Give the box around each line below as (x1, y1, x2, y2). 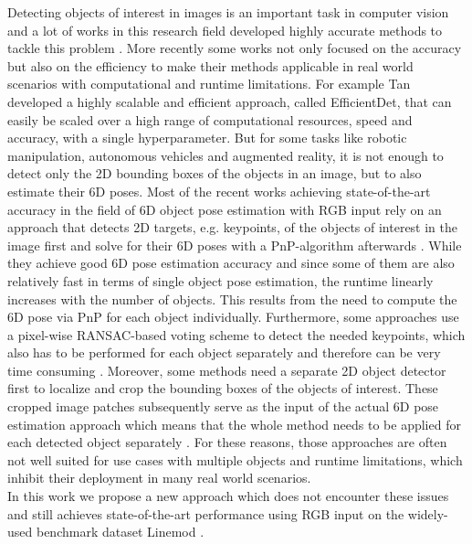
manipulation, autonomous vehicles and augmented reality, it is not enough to (7, 145, 444, 165)
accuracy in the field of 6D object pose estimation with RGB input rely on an (7, 199, 442, 219)
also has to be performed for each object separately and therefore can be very (7, 343, 441, 362)
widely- (407, 504, 448, 523)
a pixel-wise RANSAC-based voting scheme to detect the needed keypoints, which (7, 325, 466, 344)
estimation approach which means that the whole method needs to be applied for (7, 414, 461, 433)
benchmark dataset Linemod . (36, 522, 205, 541)
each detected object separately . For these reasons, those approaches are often (7, 432, 447, 452)
